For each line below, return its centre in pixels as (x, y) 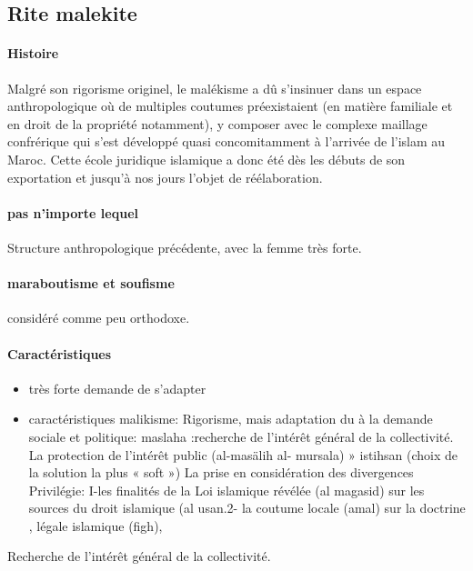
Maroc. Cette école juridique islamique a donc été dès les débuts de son (206, 159)
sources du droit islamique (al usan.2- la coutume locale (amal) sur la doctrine (247, 508)
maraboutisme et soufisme (91, 283)
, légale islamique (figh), (96, 525)
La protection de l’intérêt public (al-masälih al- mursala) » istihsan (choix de (243, 454)
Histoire (33, 53)
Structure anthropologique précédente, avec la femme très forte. (185, 247)
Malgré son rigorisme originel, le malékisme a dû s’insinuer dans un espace (215, 88)
